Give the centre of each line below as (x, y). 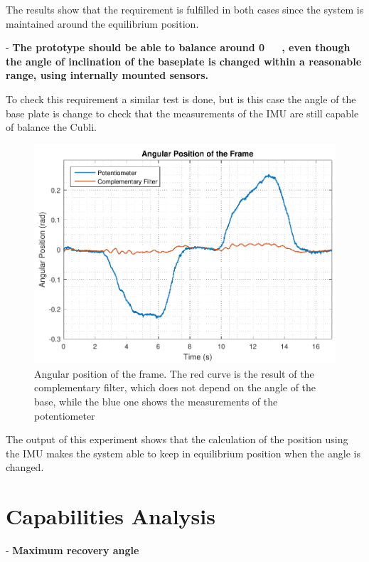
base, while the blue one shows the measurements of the (156, 402)
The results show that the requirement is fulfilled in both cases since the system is (185, 9)
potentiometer (65, 415)
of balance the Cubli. (51, 127)
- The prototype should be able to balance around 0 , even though (178, 47)
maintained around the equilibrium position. (102, 23)
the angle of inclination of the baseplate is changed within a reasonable (184, 61)
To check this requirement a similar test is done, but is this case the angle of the (181, 99)
